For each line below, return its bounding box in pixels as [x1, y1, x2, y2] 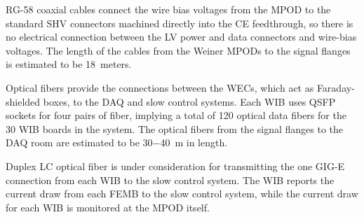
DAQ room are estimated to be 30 [6, 135, 153, 150]
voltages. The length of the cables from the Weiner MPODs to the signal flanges [6, 43, 351, 57]
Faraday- [316, 80, 355, 94]
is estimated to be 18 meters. [6, 57, 132, 71]
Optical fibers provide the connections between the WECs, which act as [6, 80, 314, 94]
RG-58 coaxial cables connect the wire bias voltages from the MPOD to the [6, 2, 331, 16]
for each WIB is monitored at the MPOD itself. [6, 199, 210, 214]
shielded [6, 94, 41, 108]
